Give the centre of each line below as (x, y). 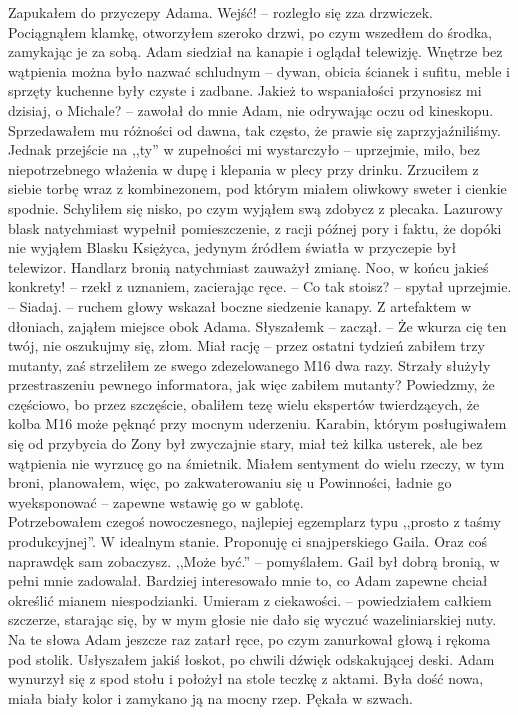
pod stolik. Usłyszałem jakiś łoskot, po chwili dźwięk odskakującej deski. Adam (251, 658)
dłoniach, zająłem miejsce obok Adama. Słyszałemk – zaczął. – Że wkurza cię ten (257, 325)
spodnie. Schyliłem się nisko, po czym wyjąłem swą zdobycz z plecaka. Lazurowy (255, 207)
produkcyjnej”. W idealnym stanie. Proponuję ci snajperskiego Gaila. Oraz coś (248, 541)
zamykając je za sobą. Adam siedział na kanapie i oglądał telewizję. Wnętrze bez (255, 51)
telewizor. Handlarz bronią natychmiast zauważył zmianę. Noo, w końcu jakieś (248, 266)
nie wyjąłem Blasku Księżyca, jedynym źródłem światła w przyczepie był (232, 247)
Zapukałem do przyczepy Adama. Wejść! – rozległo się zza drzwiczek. (220, 12)
